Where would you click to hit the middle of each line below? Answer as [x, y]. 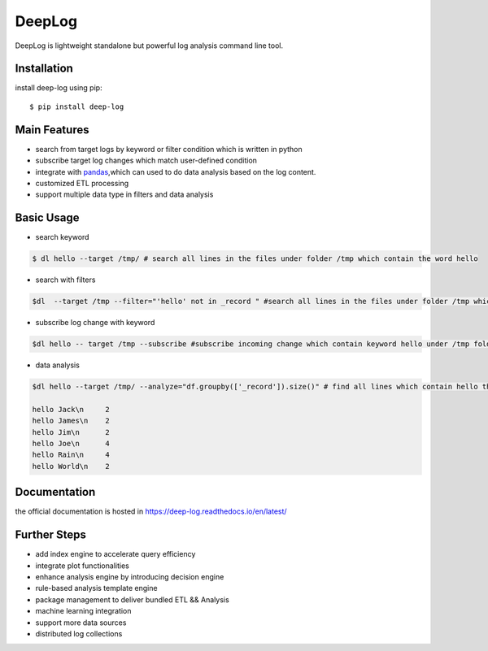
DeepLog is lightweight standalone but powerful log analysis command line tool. [149, 46]
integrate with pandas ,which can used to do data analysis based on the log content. [176, 171]
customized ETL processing [82, 183]
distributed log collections [79, 633]
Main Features [52, 130]
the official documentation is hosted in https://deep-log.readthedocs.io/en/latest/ [151, 511]
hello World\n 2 [71, 466]
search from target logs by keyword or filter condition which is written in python [169, 149]
